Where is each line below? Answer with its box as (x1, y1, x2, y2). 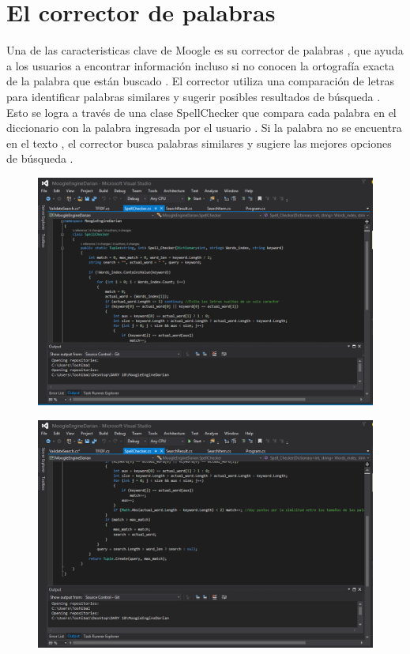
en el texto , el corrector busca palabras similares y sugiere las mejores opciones (6, 134, 392, 151)
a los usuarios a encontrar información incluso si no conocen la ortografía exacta (6, 57, 395, 73)
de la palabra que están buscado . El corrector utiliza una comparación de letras (6, 73, 395, 89)
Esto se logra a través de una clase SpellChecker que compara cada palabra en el (6, 103, 397, 120)
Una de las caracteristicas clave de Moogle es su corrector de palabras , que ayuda (6, 42, 404, 58)
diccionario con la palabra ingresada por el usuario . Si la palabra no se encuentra (6, 119, 402, 136)
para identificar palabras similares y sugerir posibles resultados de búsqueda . (6, 88, 381, 104)
